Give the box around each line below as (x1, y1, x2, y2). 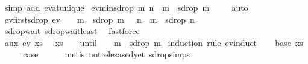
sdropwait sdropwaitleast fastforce (4, 25, 140, 37)
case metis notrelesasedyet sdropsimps (23, 48, 190, 60)
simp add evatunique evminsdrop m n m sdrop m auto (4, 1, 248, 13)
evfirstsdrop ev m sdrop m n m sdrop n (4, 13, 195, 25)
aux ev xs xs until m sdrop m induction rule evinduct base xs (4, 36, 303, 48)
